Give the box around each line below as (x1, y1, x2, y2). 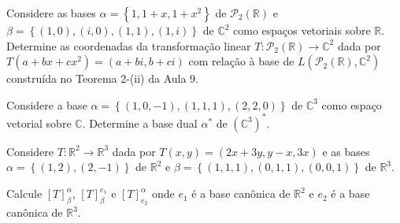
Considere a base (6, 96, 87, 113)
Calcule (6, 185, 43, 202)
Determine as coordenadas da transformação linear (6, 37, 251, 54)
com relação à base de (188, 53, 294, 69)
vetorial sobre (6, 114, 72, 131)
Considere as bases (6, 5, 96, 20)
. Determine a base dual (82, 114, 198, 131)
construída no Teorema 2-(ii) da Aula (6, 70, 187, 87)
